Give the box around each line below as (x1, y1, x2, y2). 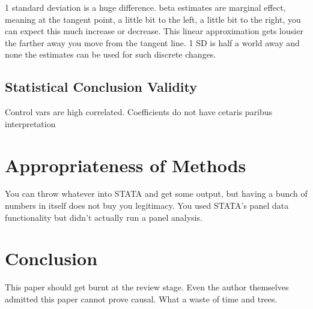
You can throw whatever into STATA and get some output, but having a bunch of (5, 187, 308, 200)
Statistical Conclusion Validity (5, 77, 197, 96)
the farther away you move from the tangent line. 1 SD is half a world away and (5, 36, 300, 49)
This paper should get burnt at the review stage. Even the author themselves (5, 281, 289, 293)
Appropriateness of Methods (5, 152, 246, 177)
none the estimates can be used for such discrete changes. (5, 48, 216, 61)
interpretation (5, 117, 56, 130)
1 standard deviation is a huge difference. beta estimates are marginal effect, (5, 1, 286, 13)
